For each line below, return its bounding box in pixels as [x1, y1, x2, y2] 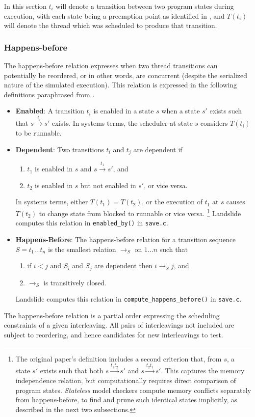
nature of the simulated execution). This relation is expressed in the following [4, 80, 237, 90]
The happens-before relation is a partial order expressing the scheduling [4, 310, 220, 320]
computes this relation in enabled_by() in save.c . [15, 218, 168, 228]
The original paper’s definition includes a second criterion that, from [15, 353, 222, 363]
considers [200, 118, 228, 128]
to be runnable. [15, 128, 62, 138]
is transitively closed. [43, 277, 106, 287]
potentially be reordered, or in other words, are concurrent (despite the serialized [4, 70, 248, 80]
